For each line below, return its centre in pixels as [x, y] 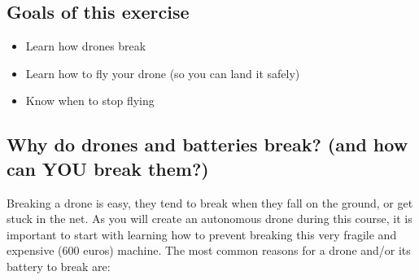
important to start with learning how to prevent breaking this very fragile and [202, 234]
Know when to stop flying [90, 101]
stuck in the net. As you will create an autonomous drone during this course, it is [209, 219]
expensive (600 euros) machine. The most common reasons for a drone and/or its [209, 250]
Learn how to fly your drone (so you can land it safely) [163, 73]
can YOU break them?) [108, 168]
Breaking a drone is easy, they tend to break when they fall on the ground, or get [210, 202]
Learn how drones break [86, 46]
